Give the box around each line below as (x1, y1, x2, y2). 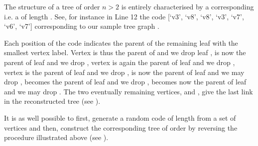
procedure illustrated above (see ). (4, 132, 109, 143)
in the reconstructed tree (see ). (4, 96, 101, 106)
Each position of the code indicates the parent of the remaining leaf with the (4, 37, 238, 48)
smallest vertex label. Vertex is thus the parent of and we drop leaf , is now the (4, 47, 246, 58)
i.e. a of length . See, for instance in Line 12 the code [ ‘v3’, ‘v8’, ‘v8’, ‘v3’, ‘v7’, (4, 11, 244, 21)
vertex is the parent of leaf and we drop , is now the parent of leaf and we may (4, 67, 245, 77)
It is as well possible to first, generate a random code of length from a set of (4, 112, 236, 123)
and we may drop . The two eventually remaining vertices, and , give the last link (4, 86, 253, 96)
